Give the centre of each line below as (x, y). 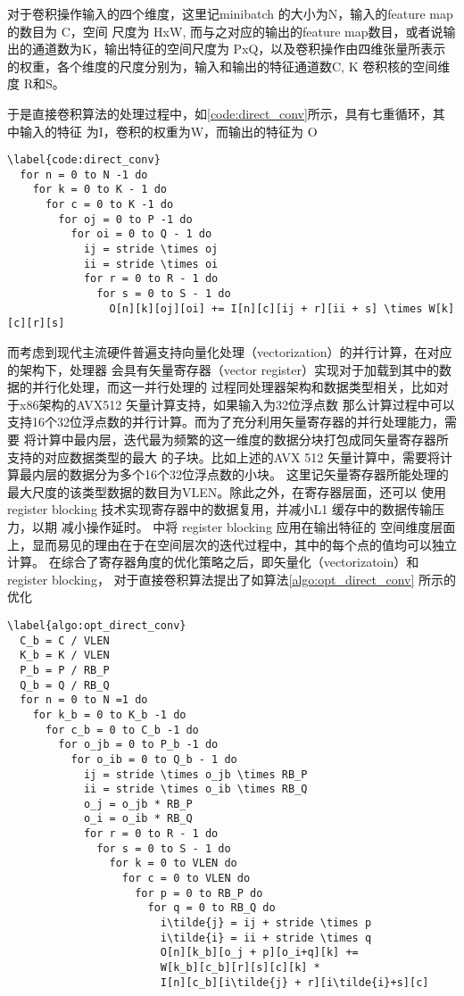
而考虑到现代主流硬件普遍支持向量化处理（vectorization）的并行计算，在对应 (230, 352)
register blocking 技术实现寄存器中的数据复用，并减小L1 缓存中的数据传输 (220, 509)
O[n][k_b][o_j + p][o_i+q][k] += (259, 953)
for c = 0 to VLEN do (186, 879)
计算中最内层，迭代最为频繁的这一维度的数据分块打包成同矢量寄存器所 (242, 439)
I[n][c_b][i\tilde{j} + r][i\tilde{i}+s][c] (294, 982)
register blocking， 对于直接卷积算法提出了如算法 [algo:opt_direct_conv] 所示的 (232, 579)
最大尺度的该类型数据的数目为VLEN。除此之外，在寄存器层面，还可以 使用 (227, 491)
